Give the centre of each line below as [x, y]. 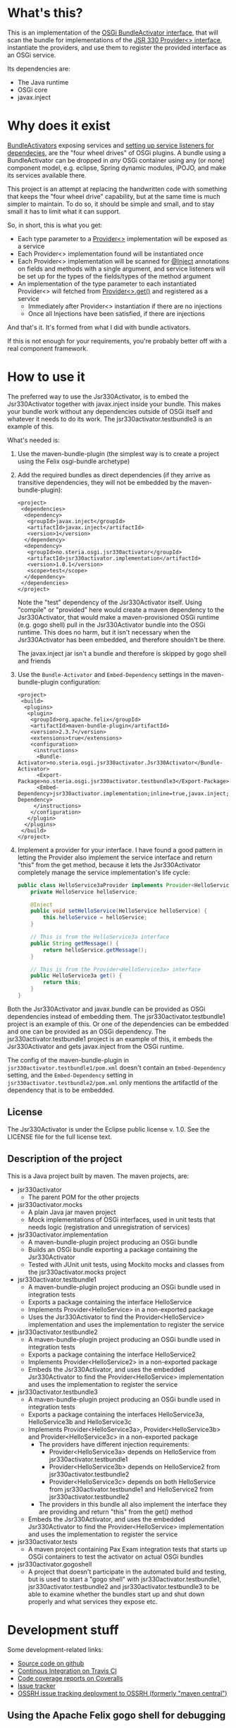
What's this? [45, 13]
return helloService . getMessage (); [95, 950]
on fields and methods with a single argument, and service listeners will [121, 269]
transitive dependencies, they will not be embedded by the [103, 482]
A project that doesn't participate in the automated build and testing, [127, 1571]
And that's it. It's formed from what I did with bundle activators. [99, 327]
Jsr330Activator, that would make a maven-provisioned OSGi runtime [118, 617]
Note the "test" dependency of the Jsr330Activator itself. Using [110, 602]
